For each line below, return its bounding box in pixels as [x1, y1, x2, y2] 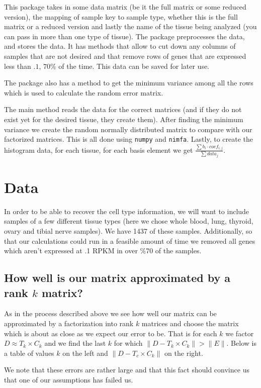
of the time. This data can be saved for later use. [58, 60, 210, 71]
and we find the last [44, 338, 106, 348]
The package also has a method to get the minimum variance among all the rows [4, 77, 253, 88]
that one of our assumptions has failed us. [4, 374, 133, 384]
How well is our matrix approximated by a [4, 270, 230, 285]
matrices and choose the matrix [141, 318, 239, 328]
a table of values [4, 347, 54, 358]
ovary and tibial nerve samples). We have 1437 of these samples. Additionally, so [4, 226, 252, 236]
